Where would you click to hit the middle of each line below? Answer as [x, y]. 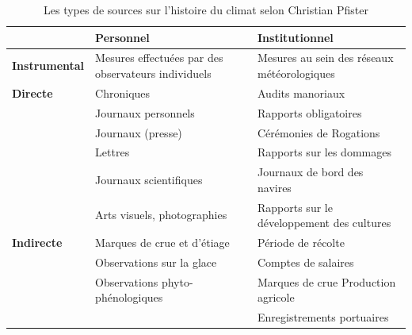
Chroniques [123, 92]
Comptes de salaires [305, 262]
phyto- [177, 281]
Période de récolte [301, 243]
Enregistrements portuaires [323, 317]
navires [274, 187]
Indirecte [37, 243]
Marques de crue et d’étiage [162, 243]
